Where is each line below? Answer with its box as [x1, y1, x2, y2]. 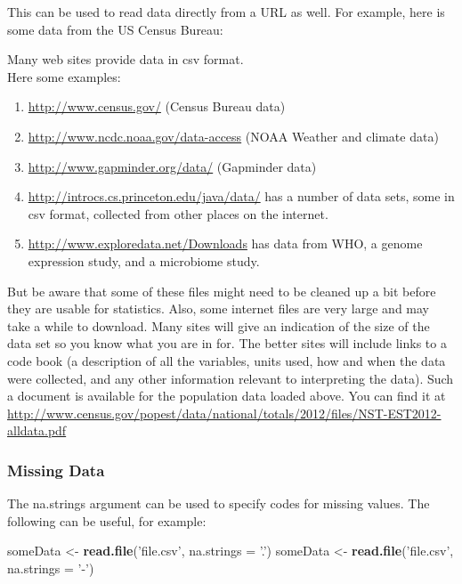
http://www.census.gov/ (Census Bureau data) [28, 97, 286, 116]
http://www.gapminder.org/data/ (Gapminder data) [28, 157, 317, 175]
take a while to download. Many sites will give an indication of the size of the [7, 316, 430, 335]
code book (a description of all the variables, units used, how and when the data [7, 351, 446, 369]
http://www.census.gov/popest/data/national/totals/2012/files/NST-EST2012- [7, 403, 442, 422]
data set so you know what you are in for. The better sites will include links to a [7, 334, 447, 353]
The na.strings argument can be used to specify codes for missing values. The [7, 494, 430, 513]
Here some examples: [7, 67, 121, 85]
